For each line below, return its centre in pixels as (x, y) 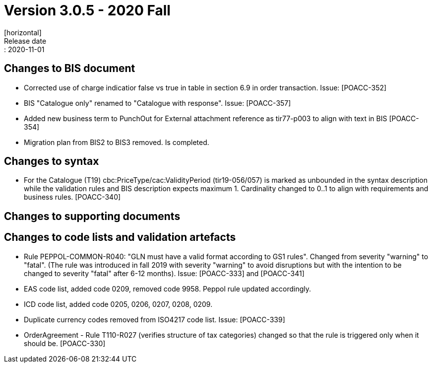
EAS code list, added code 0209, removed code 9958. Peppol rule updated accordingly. (168, 289)
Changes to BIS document (70, 69)
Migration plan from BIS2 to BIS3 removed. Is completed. (117, 142)
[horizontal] (23, 32)
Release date (25, 41)
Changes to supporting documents (92, 216)
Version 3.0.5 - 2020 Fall (87, 10)
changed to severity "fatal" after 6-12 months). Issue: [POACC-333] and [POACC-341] (164, 273)
